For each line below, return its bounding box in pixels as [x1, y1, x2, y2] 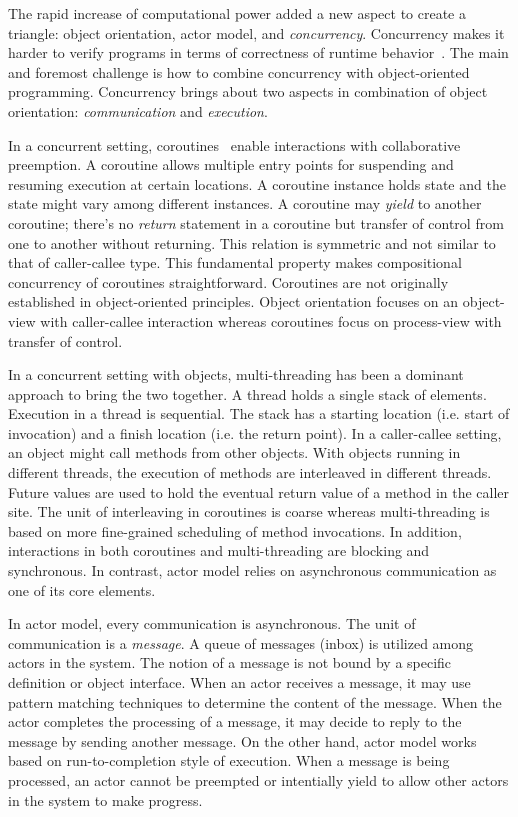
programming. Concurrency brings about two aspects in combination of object [8, 81, 488, 102]
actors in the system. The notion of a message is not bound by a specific [8, 652, 452, 673]
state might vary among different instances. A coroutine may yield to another [8, 193, 482, 214]
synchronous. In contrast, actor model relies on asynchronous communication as [8, 560, 497, 581]
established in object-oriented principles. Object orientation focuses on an [8, 291, 459, 312]
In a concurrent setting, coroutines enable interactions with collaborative [8, 134, 461, 155]
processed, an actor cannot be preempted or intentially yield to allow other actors [8, 769, 509, 790]
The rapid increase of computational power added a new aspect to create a [8, 3, 466, 23]
